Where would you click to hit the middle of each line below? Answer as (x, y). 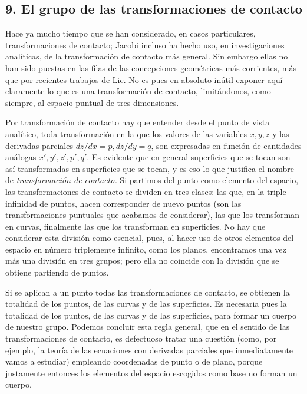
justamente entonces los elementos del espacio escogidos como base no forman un (151, 373)
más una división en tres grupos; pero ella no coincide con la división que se (142, 261)
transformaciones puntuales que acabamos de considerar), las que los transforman (153, 215)
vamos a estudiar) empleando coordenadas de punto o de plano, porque (134, 361)
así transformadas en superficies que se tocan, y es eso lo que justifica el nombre (150, 168)
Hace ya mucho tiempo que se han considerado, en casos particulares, (131, 33)
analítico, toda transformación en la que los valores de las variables (126, 133)
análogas (21, 157)
